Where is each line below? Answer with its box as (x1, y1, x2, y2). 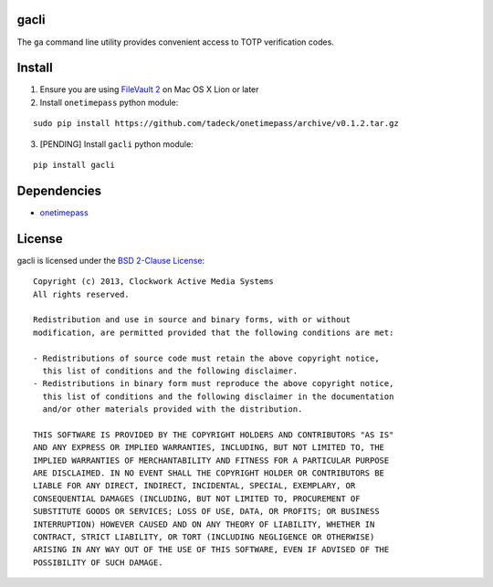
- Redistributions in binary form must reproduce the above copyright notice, (33, 379, 394, 389)
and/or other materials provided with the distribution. (42, 404, 303, 414)
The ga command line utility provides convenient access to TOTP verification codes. (16, 37, 335, 47)
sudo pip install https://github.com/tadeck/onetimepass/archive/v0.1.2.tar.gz (33, 119, 399, 129)
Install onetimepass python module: (39, 97, 179, 108)
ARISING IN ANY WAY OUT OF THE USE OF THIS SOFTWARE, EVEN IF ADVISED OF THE (33, 544, 390, 555)
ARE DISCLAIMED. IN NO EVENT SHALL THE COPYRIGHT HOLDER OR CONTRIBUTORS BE (33, 468, 385, 478)
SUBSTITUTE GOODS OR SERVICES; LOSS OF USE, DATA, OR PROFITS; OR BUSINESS (33, 507, 380, 517)
